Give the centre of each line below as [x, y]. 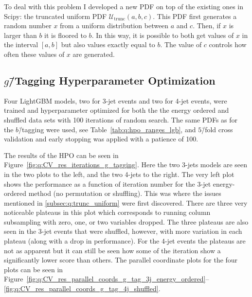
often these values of [34, 54]
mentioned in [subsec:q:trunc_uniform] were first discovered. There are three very [126, 202]
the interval [21, 44]
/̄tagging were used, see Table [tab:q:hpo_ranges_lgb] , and [107, 129]
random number [28, 26]
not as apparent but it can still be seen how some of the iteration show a [112, 250]
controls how [228, 44]
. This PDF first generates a [195, 16]
